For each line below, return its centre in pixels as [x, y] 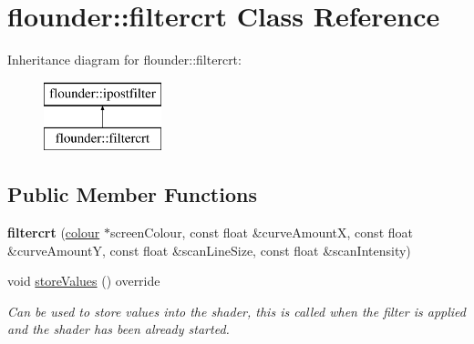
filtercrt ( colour [54, 233]
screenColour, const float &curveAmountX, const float [261, 233]
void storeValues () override [84, 281]
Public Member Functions [132, 194]
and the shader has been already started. [118, 329]
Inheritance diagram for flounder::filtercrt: [124, 60]
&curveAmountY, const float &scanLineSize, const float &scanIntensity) [209, 250]
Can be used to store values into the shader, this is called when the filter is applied [237, 311]
